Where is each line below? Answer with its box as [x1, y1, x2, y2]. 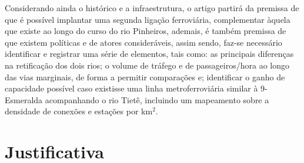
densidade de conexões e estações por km [5, 105, 153, 117]
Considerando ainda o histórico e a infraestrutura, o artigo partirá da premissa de [5, 2, 299, 13]
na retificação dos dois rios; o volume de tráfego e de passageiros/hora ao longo [5, 59, 290, 71]
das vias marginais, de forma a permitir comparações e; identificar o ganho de [5, 70, 285, 83]
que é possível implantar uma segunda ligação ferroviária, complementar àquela [5, 13, 290, 25]
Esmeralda [5, 93, 43, 106]
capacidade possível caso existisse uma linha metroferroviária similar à [5, 82, 258, 94]
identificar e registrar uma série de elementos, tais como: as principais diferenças [5, 47, 294, 60]
